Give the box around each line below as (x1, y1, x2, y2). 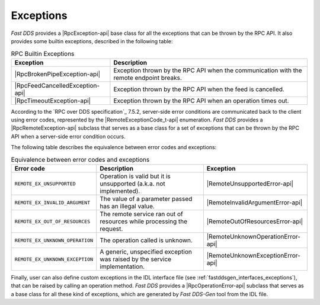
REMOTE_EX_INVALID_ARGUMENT (14, 199, 91, 206)
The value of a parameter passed (100, 195, 193, 203)
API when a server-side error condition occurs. (11, 133, 126, 140)
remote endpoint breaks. (113, 73, 182, 82)
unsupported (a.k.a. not (100, 179, 165, 188)
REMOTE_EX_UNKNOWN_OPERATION (14, 237, 94, 243)
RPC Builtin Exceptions (11, 49, 75, 57)
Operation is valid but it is (100, 172, 171, 181)
